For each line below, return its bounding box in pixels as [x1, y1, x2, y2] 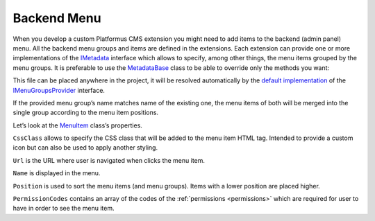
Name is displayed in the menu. [12, 169, 101, 177]
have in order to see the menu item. [12, 204, 115, 213]
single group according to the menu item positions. [12, 108, 159, 117]
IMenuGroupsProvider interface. [12, 86, 106, 94]
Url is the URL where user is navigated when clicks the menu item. [12, 156, 205, 164]
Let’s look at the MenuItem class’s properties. [12, 121, 142, 130]
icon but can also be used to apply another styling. [12, 143, 158, 152]
